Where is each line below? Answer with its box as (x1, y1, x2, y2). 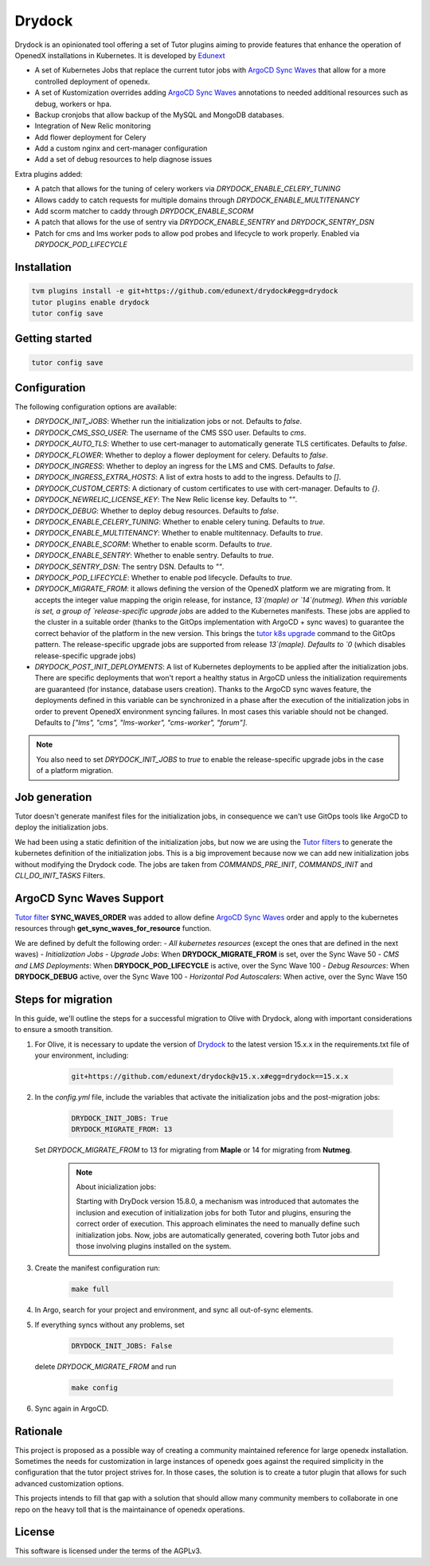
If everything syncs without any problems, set (34, 1320, 185, 1329)
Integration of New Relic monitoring (34, 121, 151, 131)
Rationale (14, 1424, 63, 1438)
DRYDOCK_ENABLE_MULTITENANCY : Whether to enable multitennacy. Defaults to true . (34, 528, 323, 538)
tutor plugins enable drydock (31, 297, 150, 307)
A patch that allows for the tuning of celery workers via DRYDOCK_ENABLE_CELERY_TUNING (34, 184, 342, 194)
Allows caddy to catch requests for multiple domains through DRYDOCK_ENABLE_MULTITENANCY (34, 195, 360, 205)
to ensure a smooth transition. (14, 1025, 113, 1034)
